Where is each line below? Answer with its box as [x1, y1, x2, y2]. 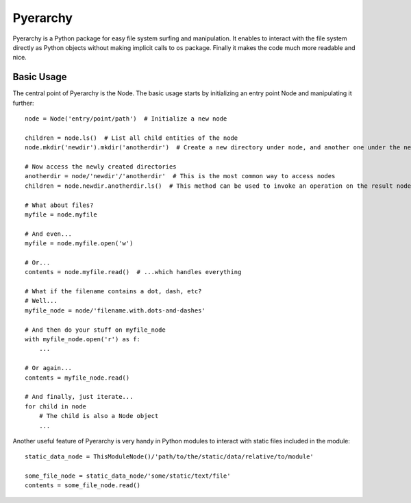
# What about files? [25, 201, 94, 209]
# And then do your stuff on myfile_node [25, 326, 166, 334]
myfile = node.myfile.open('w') [25, 240, 134, 247]
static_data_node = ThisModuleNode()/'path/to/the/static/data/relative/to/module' [25, 453, 314, 461]
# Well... [25, 297, 58, 305]
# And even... [25, 230, 72, 238]
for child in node [25, 402, 87, 410]
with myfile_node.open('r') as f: [25, 336, 140, 343]
